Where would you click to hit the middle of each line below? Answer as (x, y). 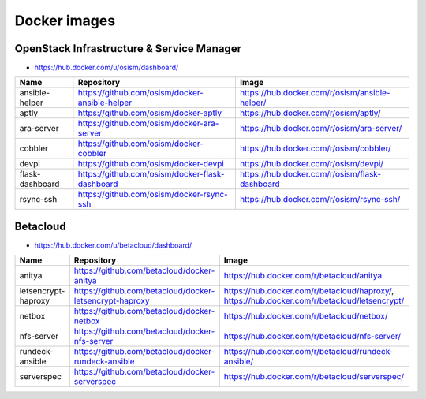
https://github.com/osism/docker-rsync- (153, 195)
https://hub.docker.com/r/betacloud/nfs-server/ (312, 337)
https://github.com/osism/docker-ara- (148, 124)
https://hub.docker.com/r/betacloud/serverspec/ (314, 377)
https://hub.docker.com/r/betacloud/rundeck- (308, 352)
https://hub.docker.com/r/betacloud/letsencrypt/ (314, 301)
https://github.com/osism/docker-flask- (151, 174)
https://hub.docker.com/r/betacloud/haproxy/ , (309, 291)
